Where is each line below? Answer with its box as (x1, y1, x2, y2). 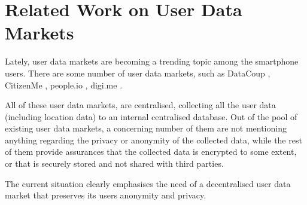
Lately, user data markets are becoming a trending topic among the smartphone (5, 55, 299, 68)
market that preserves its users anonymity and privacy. (5, 189, 206, 201)
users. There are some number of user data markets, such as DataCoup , (5, 66, 270, 79)
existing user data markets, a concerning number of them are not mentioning (5, 122, 287, 134)
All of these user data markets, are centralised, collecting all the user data (5, 99, 276, 111)
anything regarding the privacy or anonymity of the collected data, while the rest (5, 133, 302, 146)
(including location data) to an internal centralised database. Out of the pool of (5, 110, 297, 123)
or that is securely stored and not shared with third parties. (5, 157, 224, 170)
